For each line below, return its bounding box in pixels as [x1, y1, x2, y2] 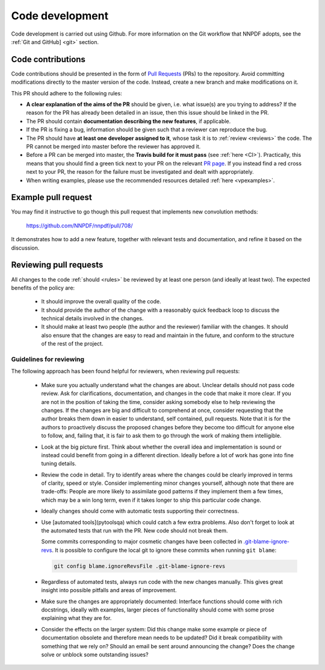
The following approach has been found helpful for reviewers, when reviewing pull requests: [11, 368, 240, 375]
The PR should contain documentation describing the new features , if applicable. [26, 118, 231, 125]
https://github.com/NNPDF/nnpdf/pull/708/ [26, 222, 133, 229]
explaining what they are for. [41, 615, 112, 622]
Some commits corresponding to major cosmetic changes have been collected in [41, 538, 243, 545]
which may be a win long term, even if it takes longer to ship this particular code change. [41, 496, 262, 504]
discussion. [11, 244, 40, 251]
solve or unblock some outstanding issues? [41, 651, 149, 658]
